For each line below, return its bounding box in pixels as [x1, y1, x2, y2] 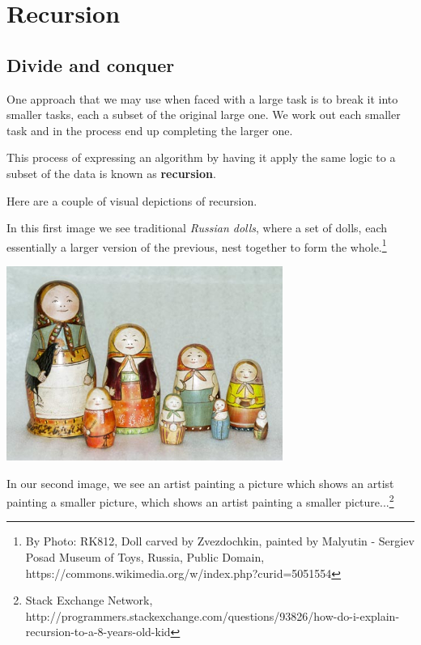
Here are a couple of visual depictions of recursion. [6, 192, 257, 209]
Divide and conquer [6, 52, 175, 77]
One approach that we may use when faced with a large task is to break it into [6, 90, 398, 107]
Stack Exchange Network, [25, 592, 153, 609]
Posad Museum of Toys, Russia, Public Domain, [25, 549, 265, 566]
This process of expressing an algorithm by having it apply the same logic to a [6, 149, 396, 166]
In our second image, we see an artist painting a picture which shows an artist [6, 474, 394, 491]
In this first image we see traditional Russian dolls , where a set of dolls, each [6, 219, 387, 236]
